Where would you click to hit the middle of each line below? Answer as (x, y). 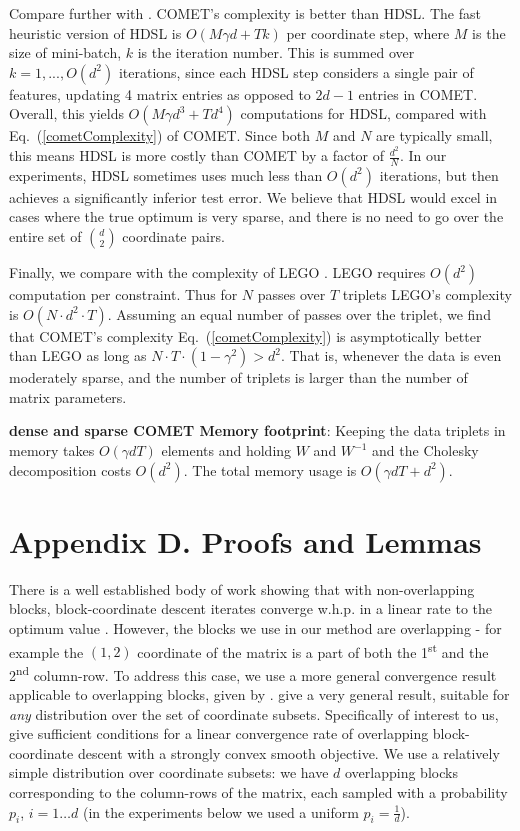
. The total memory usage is (270, 469)
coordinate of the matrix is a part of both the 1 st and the (313, 650)
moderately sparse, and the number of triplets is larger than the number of (238, 377)
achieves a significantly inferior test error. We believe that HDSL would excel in (253, 196)
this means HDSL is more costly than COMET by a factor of (197, 155)
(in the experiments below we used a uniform (220, 811)
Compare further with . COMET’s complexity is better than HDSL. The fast (245, 13)
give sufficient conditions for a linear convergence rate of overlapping (219, 733)
